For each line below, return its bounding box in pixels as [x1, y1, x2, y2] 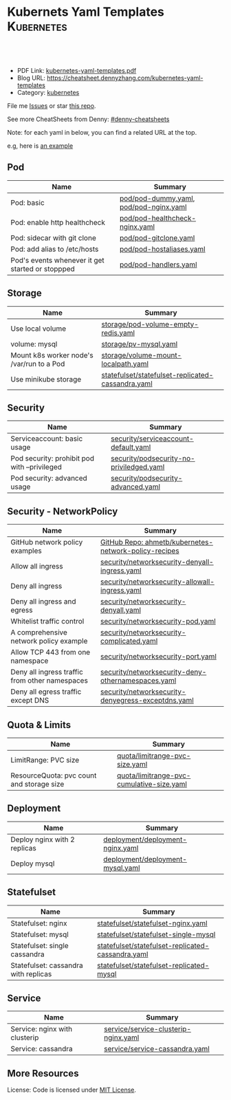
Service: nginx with [10, 1024, 73, 1034]
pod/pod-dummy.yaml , [119, 193, 195, 203]
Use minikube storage [10, 374, 82, 384]
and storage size [10, 780, 65, 789]
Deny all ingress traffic [10, 668, 84, 677]
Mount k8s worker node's [10, 350, 94, 360]
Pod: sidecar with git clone [10, 233, 96, 243]
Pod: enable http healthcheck [10, 217, 105, 227]
